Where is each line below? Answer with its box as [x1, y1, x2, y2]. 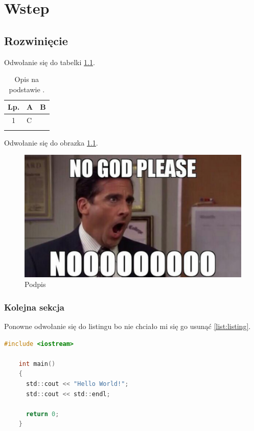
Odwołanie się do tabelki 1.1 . [4, 56, 95, 67]
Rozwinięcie [4, 32, 68, 48]
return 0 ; [26, 410, 59, 418]
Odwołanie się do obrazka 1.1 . [4, 137, 98, 148]
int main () [18, 360, 56, 367]
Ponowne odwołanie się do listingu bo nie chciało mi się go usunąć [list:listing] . [4, 321, 251, 332]
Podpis [25, 279, 46, 290]
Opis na [14, 74, 39, 85]
